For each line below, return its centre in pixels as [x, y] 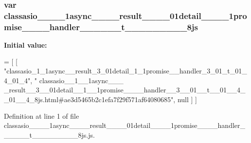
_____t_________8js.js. [49, 134]
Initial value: [26, 45]
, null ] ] [185, 99]
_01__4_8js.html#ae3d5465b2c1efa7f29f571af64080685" [89, 99]
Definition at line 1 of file [42, 116]
